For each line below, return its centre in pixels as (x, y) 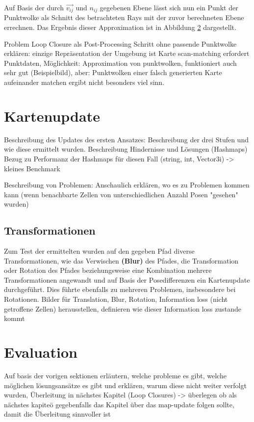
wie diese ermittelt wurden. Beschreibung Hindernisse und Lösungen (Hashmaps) (126, 149)
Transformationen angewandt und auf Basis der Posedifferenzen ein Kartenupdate (127, 279)
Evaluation (41, 352)
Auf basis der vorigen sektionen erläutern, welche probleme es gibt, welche (115, 375)
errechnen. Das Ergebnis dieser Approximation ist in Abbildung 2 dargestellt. (120, 27)
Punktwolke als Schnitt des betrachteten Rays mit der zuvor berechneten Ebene (124, 17)
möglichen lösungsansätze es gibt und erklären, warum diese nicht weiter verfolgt (125, 385)
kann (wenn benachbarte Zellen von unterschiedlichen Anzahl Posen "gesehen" (121, 194)
